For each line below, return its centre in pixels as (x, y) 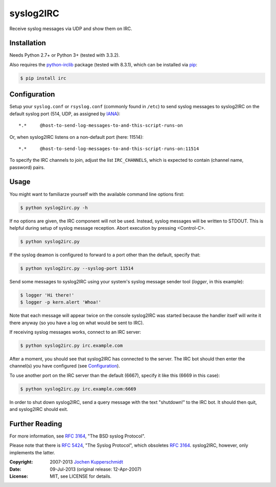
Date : (15, 469)
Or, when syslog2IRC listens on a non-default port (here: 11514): (77, 137)
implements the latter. (32, 452)
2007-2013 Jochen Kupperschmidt (86, 462)
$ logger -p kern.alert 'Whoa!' (61, 302)
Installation (28, 43)
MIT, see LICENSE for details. (81, 476)
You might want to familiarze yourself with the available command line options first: (97, 194)
